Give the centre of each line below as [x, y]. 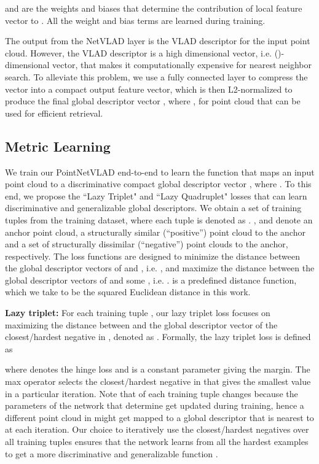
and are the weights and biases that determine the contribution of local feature [154, 8]
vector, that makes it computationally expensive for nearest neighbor [182, 65]
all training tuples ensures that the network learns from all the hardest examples [157, 442]
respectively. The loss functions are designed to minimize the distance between [152, 256]
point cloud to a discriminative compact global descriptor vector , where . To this [158, 184]
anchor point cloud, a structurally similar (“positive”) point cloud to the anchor [155, 232]
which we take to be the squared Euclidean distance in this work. [128, 292]
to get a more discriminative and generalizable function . [112, 453]
